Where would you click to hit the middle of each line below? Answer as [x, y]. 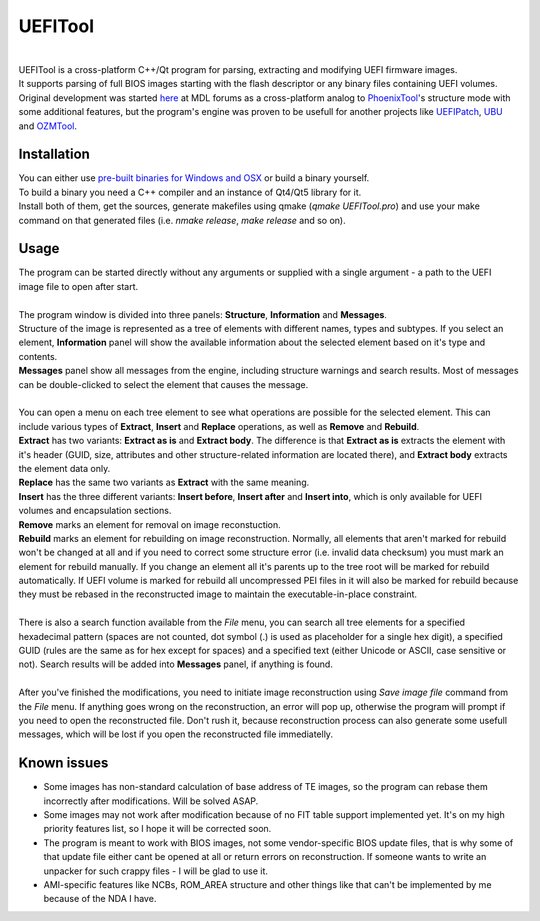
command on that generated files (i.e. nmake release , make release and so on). [182, 220]
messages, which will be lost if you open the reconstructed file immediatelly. [176, 734]
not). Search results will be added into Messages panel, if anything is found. [176, 664]
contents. [38, 356]
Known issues [63, 763]
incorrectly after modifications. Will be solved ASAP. [151, 801]
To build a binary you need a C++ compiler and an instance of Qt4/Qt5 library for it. [190, 192]
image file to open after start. [78, 286]
